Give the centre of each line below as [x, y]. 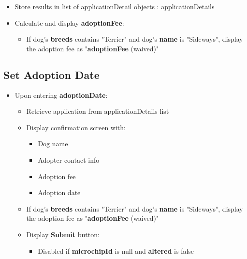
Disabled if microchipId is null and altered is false [116, 251]
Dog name [53, 144]
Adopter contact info [69, 160]
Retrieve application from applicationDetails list [98, 111]
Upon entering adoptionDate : [61, 95]
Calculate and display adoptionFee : [69, 23]
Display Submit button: [63, 234]
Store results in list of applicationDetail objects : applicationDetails [115, 6]
